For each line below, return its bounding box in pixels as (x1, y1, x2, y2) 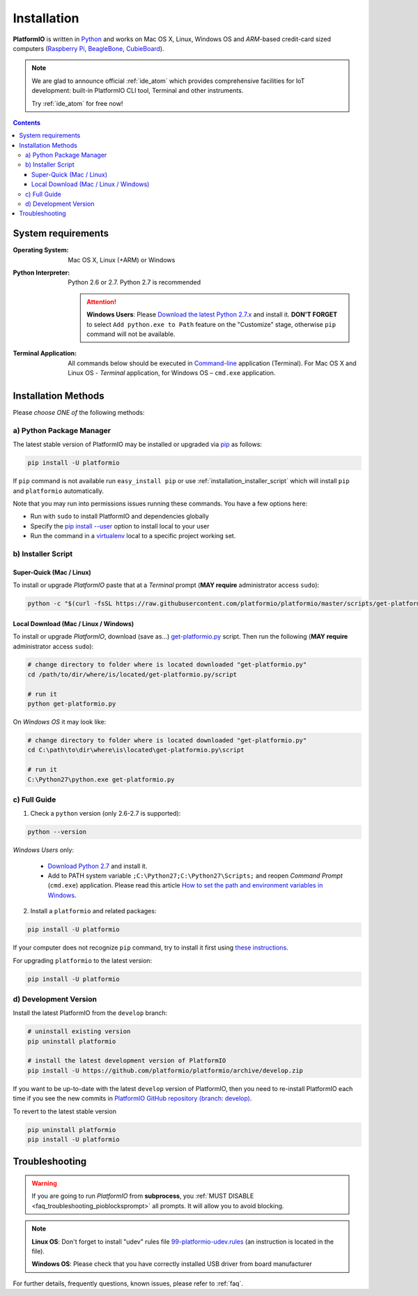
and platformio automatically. (13, 487, 104, 495)
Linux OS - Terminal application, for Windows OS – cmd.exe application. (68, 369, 276, 377)
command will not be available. (86, 330, 176, 338)
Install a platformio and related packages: (30, 907, 157, 915)
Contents (13, 119, 41, 127)
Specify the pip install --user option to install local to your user (30, 521, 210, 530)
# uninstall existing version (27, 1028, 131, 1035)
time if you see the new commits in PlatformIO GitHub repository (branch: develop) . (13, 1095, 252, 1103)
